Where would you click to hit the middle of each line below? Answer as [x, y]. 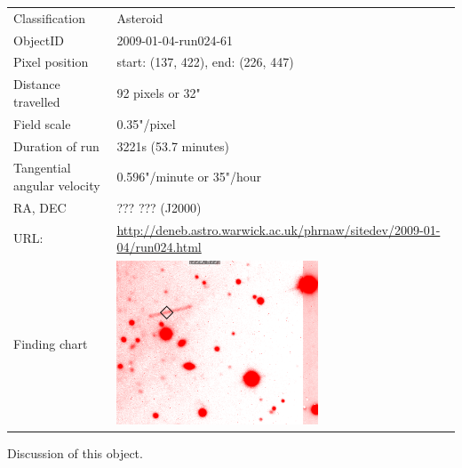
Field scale [42, 123]
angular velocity [57, 185]
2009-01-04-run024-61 [175, 40]
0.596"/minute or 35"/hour [189, 177]
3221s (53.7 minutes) [173, 145]
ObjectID [39, 40]
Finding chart [51, 344]
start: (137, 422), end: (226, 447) [205, 62]
